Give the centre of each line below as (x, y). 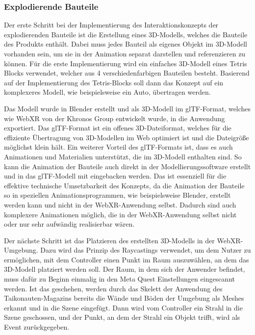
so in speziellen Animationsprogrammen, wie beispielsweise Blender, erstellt (117, 195)
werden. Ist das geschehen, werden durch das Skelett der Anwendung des (113, 288)
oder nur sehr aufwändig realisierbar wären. (69, 224)
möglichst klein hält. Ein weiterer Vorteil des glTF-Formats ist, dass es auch (118, 147)
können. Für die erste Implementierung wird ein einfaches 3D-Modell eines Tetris (126, 63)
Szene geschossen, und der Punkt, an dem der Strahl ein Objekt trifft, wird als (122, 317)
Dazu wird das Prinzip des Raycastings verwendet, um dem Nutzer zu (146, 250)
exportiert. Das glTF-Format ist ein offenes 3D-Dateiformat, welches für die (118, 128)
